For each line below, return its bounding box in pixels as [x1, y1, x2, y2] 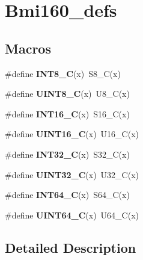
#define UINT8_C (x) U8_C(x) [5, 87, 130, 100]
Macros [5, 39, 51, 57]
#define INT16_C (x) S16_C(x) [5, 107, 130, 120]
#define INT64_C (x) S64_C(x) [5, 188, 130, 201]
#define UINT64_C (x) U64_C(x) [5, 208, 139, 221]
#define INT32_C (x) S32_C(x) [5, 147, 130, 160]
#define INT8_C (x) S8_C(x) [5, 67, 121, 79]
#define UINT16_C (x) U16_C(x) [5, 128, 139, 140]
